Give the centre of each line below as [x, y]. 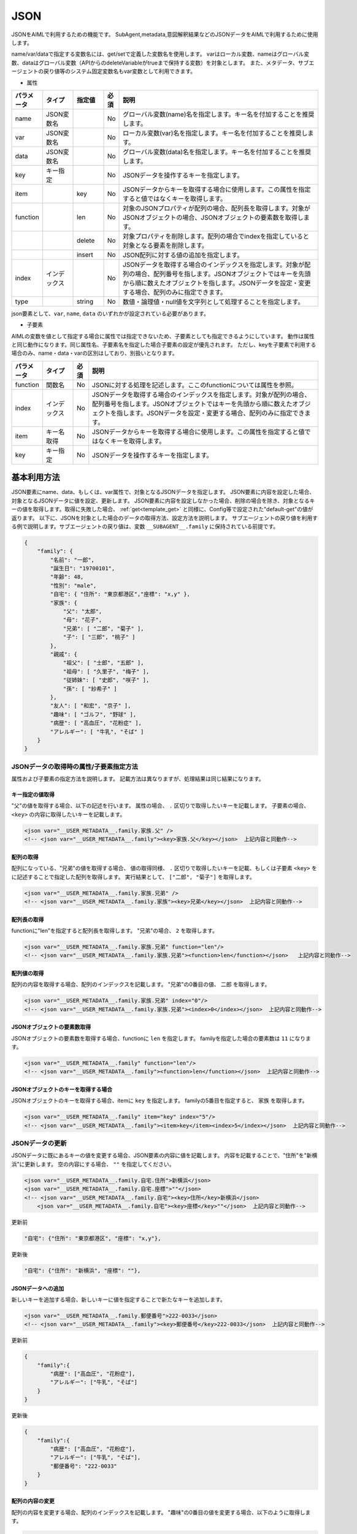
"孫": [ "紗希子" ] [90, 688]
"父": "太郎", [83, 611]
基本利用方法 [36, 478]
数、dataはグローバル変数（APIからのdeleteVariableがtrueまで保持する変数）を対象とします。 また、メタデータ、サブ [160, 63]
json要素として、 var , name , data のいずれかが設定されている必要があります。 [110, 314]
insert [85, 255]
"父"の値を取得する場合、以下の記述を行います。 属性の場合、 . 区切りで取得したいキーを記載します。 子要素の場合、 [160, 806]
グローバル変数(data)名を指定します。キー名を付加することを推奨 [217, 152]
